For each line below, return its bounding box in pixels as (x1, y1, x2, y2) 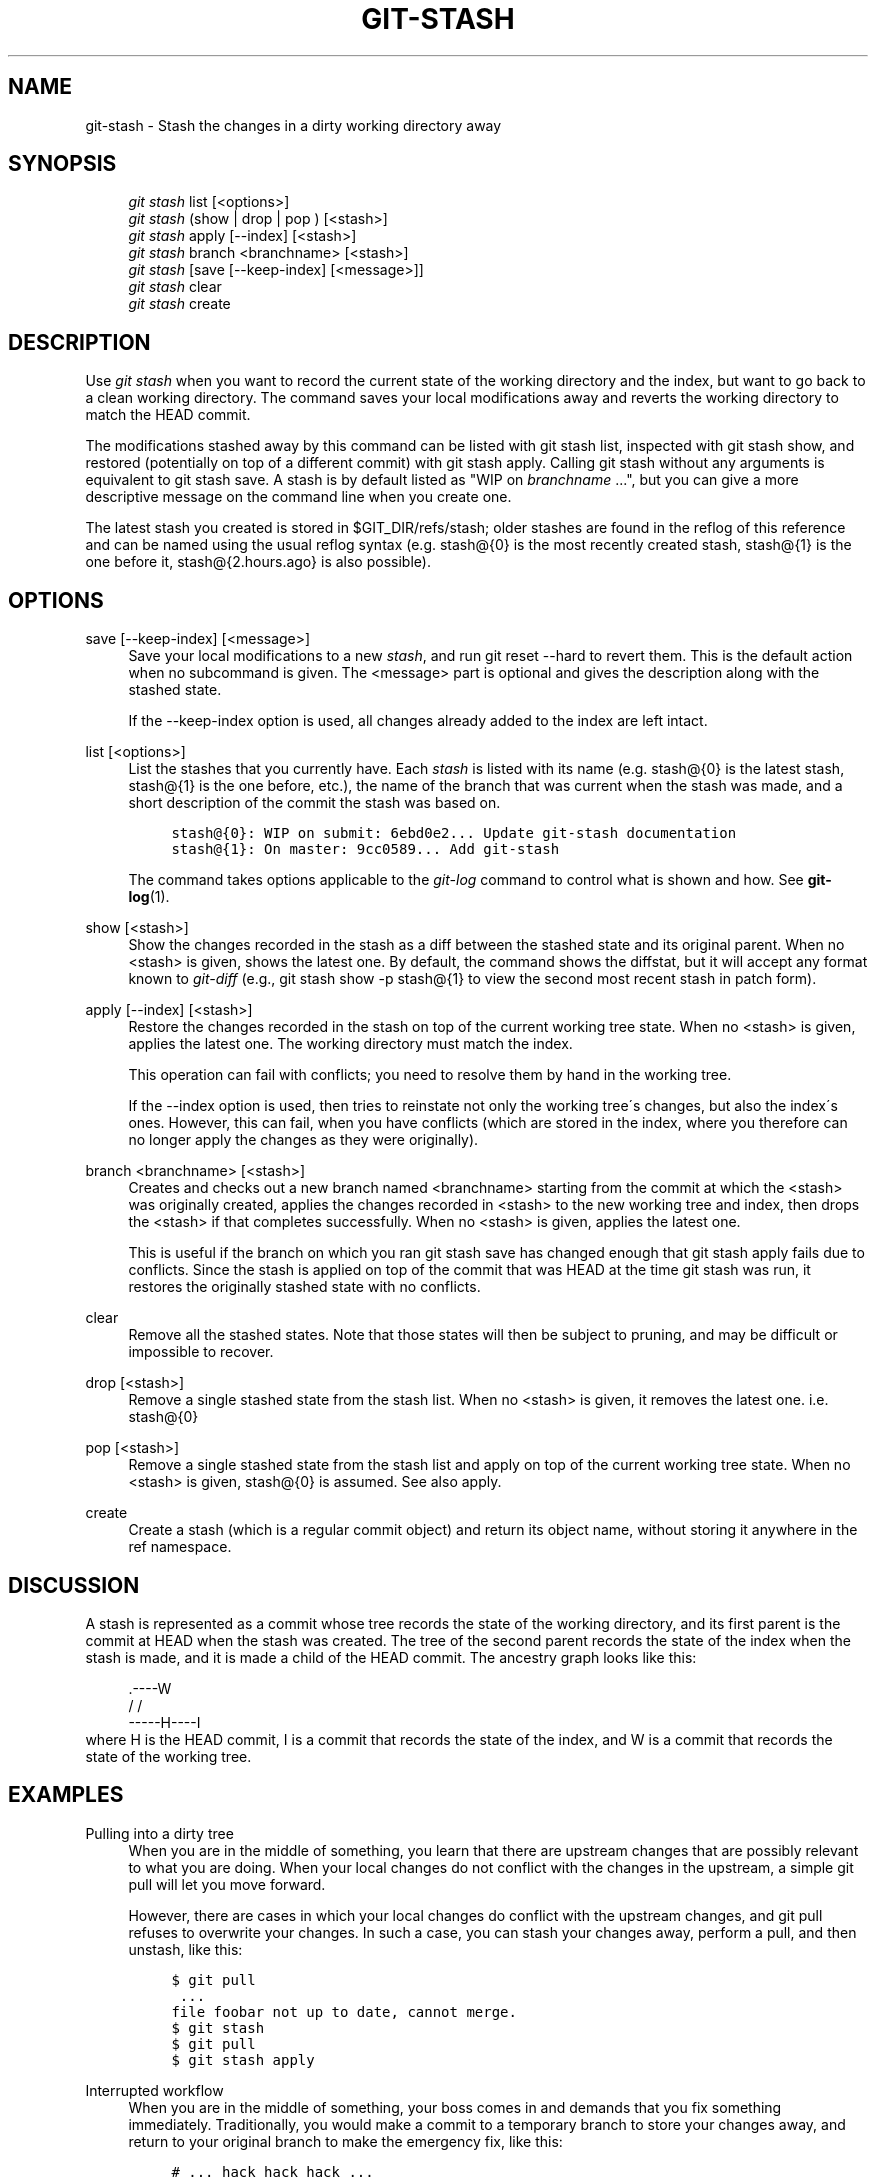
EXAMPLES (8, 1782, 124, 1808)
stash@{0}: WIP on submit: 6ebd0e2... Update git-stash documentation (171, 825, 737, 842)
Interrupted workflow (85, 2081, 224, 2099)
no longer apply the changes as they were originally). (128, 1131, 479, 1149)
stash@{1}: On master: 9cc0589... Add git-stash (171, 841, 560, 858)
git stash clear (128, 278, 222, 296)
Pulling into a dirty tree (85, 1824, 234, 1842)
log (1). (128, 888, 170, 906)
